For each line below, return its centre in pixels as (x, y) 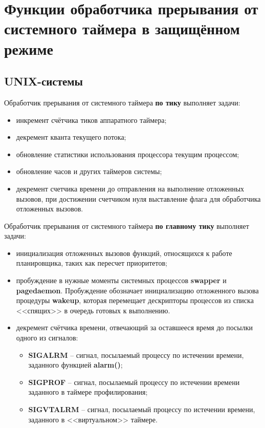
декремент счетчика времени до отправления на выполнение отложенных (130, 188)
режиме (29, 48)
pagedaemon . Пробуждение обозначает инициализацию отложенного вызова (137, 290)
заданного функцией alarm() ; (75, 365)
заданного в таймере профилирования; (88, 392)
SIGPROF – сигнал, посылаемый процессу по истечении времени (134, 382)
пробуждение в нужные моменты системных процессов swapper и (121, 280)
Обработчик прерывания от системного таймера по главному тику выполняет (127, 226)
